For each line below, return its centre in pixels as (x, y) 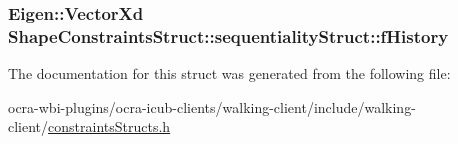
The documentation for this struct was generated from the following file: (229, 73)
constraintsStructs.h (109, 126)
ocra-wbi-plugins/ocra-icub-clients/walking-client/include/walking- (212, 106)
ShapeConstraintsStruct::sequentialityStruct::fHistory (228, 35)
